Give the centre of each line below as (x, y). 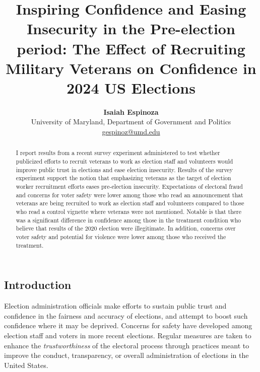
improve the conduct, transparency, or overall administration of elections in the (126, 355)
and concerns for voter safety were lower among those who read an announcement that (129, 195)
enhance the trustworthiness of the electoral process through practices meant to (127, 345)
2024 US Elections (131, 87)
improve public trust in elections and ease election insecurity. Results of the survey (124, 169)
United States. (26, 365)
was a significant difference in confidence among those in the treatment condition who (128, 220)
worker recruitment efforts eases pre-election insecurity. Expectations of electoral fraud (129, 187)
